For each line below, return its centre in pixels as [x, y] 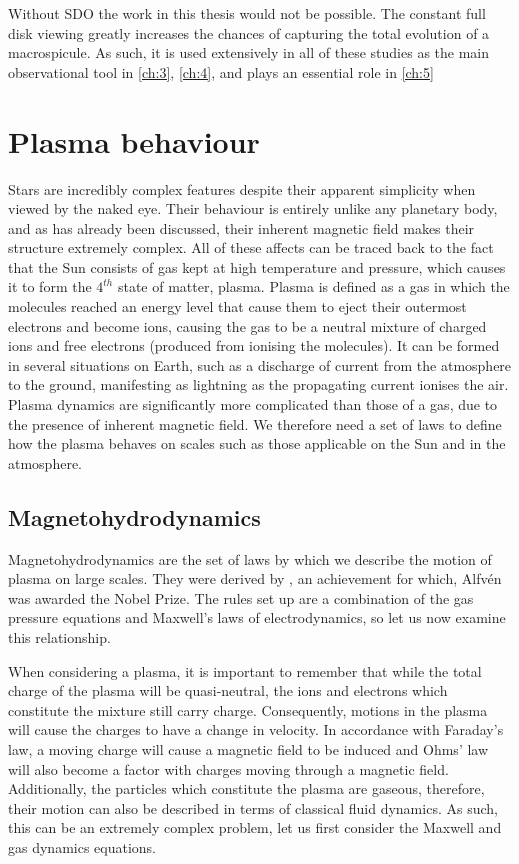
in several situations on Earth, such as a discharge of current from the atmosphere [260, 364]
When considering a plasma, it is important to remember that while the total [245, 670]
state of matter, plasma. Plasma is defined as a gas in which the [313, 286]
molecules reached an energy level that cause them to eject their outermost [237, 306]
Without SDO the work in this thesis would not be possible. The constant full [247, 13]
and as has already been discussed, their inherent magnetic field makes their [241, 227]
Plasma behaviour [134, 140]
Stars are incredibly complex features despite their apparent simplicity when [242, 188]
